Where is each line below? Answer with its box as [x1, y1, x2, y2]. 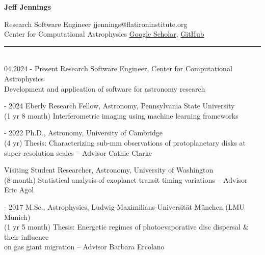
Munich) [4, 211, 31, 222]
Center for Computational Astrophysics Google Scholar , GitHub [4, 29, 204, 39]
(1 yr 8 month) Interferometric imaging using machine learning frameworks [4, 110, 238, 121]
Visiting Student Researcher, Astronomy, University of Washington [4, 164, 214, 175]
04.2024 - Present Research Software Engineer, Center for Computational [4, 63, 232, 74]
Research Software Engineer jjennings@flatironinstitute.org [4, 18, 188, 29]
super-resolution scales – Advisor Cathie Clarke [4, 147, 152, 158]
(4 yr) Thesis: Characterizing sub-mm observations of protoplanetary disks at [4, 137, 246, 148]
